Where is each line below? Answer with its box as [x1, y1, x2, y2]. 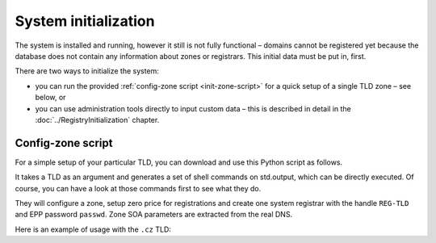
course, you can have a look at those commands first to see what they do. [15, 183, 262, 193]
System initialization [15, 12, 155, 30]
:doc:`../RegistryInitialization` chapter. [35, 115, 160, 124]
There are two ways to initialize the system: [15, 66, 159, 76]
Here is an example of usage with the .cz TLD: [15, 224, 171, 234]
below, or [35, 93, 66, 103]
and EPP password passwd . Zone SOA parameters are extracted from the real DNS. [15, 210, 293, 220]
